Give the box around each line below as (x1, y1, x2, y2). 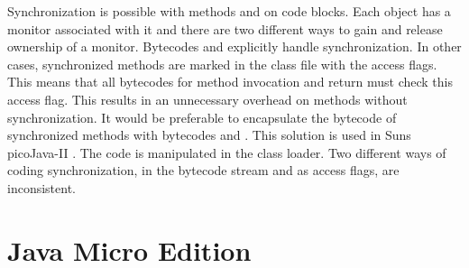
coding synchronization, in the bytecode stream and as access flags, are (7, 161, 400, 180)
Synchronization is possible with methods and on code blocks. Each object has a (7, 2, 451, 20)
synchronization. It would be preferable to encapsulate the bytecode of (7, 107, 397, 126)
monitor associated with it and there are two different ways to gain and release (7, 19, 443, 38)
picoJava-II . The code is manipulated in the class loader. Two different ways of (7, 143, 446, 162)
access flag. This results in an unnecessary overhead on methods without (7, 89, 408, 108)
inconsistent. (7, 178, 76, 197)
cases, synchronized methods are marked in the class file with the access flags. (7, 54, 437, 73)
